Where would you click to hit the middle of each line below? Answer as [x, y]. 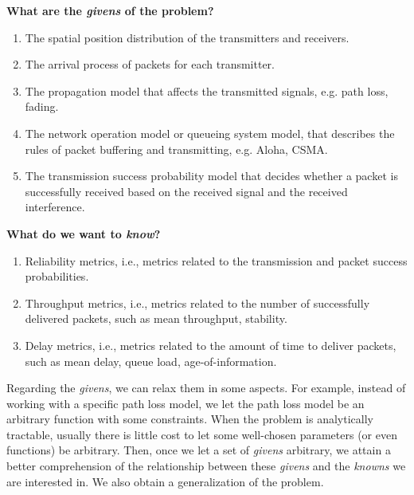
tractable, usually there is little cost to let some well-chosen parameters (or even [202, 434]
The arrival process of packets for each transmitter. [150, 64]
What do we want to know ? [84, 233]
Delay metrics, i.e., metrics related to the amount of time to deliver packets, [211, 345]
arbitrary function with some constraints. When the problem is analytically [190, 419]
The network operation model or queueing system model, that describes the [210, 133]
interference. [55, 207]
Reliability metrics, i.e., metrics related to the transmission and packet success [216, 260]
